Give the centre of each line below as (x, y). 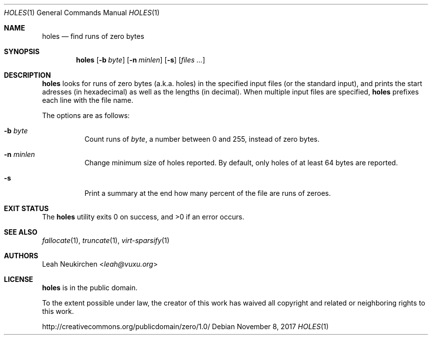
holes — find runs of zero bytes (93, 36)
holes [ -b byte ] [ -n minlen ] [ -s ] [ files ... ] (141, 60)
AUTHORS (21, 256)
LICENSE (19, 279)
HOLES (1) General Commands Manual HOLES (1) (82, 13)
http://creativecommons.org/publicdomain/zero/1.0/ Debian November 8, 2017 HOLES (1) (185, 326)
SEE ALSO (21, 232)
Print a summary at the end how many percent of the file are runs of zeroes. (208, 193)
